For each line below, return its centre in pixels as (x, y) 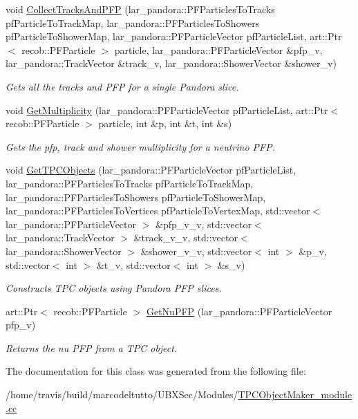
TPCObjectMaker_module (295, 394)
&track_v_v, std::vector (186, 238)
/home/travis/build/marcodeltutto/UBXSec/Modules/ (122, 394)
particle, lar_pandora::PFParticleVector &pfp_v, (218, 49)
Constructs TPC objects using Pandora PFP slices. (114, 288)
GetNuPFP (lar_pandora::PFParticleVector (239, 311)
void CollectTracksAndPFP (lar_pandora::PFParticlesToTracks (140, 9)
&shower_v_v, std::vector (196, 251)
